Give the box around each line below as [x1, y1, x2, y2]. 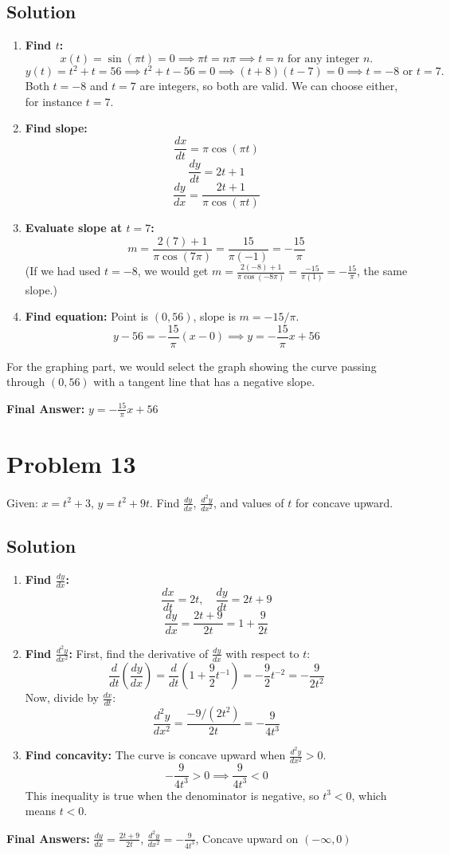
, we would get [137, 262, 209, 279]
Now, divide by [25, 689, 99, 706]
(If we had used [25, 262, 101, 279]
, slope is [193, 308, 236, 325]
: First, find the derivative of [68, 644, 209, 661]
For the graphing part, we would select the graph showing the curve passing [6, 357, 377, 374]
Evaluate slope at [25, 219, 123, 236]
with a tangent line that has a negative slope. [93, 373, 315, 390]
